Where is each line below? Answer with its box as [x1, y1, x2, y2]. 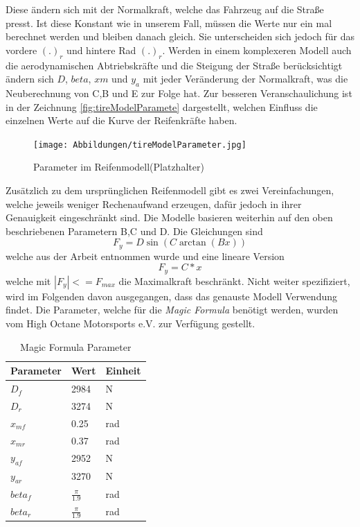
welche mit [6, 273, 51, 288]
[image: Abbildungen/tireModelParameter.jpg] [33, 139, 246, 150]
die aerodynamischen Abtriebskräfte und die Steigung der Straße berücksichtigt [6, 58, 343, 72]
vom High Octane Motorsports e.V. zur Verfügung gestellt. [6, 316, 255, 331]
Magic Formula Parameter [20, 339, 132, 354]
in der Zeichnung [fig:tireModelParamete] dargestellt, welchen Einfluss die [6, 99, 318, 114]
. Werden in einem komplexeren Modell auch [162, 42, 352, 57]
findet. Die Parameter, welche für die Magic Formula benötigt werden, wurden [6, 302, 339, 317]
